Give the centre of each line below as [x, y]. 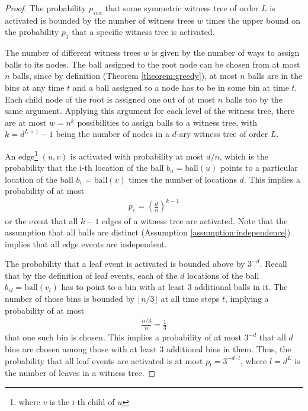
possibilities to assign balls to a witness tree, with [167, 122]
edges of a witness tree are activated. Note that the [195, 220]
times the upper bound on [253, 20]
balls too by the [254, 99]
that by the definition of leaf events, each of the [91, 275]
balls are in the [275, 76]
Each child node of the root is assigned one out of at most [110, 99]
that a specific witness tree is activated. [143, 32]
